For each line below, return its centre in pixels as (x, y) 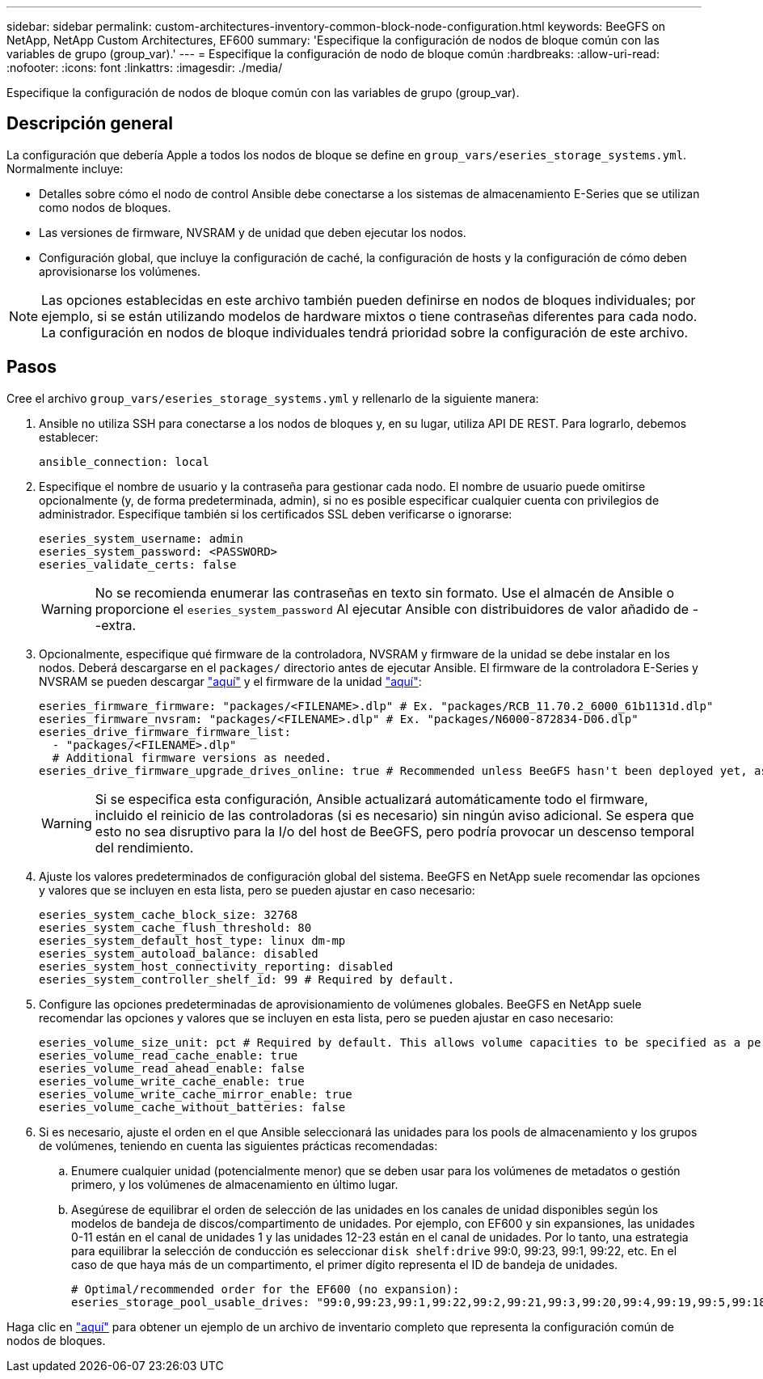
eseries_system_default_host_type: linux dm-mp (192, 940)
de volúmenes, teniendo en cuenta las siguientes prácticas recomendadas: (238, 1145)
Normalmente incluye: (65, 168)
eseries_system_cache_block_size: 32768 (169, 914)
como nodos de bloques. (105, 207)
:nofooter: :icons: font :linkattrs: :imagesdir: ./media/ (145, 68)
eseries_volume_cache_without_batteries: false (192, 1107)
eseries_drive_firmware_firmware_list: (165, 732)
